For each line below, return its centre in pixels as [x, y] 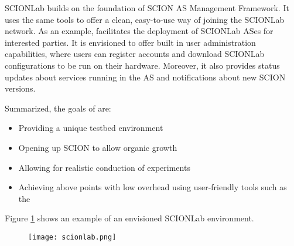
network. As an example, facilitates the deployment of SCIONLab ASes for [139, 31]
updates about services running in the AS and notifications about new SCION [145, 77]
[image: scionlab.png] [72, 237]
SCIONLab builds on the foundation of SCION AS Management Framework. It [147, 8]
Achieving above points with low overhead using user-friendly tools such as [153, 187]
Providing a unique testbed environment [91, 128]
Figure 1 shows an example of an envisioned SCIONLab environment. [129, 218]
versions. [20, 88]
